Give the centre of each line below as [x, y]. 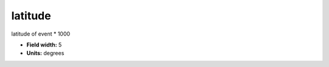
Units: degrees [45, 53]
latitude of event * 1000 [41, 34]
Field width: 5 [44, 45]
